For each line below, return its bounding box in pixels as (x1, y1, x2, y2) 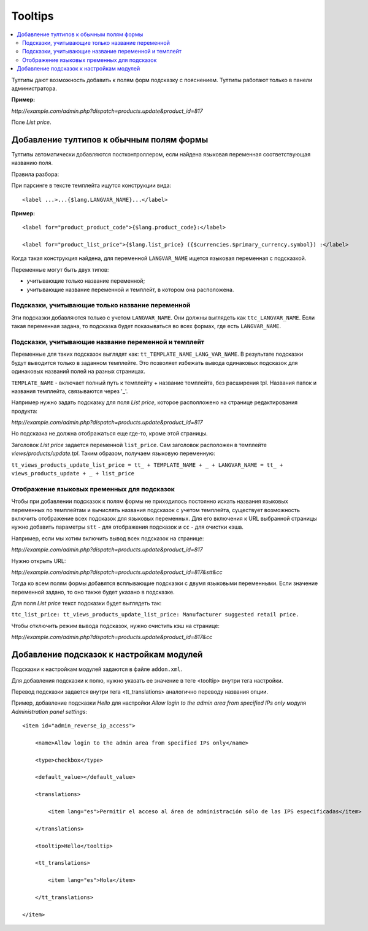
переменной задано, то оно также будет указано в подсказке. (11, 588, 175, 596)
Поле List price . (11, 118, 52, 126)
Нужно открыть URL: (11, 557, 66, 564)
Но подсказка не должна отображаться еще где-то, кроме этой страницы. (11, 430, 208, 437)
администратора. (11, 85, 58, 92)
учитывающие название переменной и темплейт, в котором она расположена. (26, 286, 234, 293)
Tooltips (11, 9, 55, 23)
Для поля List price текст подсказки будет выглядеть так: (11, 600, 162, 607)
